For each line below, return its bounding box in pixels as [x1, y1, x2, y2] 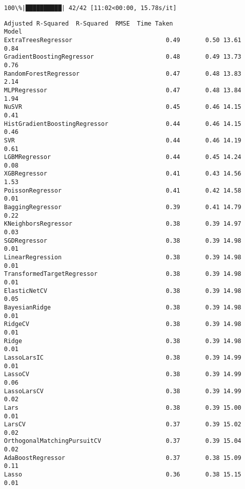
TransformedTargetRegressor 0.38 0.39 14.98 [4, 270, 241, 278]
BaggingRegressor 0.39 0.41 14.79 [4, 204, 241, 211]
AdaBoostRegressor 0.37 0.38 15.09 [4, 454, 241, 461]
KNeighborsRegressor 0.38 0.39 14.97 [4, 220, 241, 228]
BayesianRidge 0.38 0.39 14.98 [4, 303, 241, 311]
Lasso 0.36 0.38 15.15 [4, 471, 241, 478]
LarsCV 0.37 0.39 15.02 [4, 421, 241, 428]
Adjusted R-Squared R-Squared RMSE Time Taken [4, 20, 173, 27]
